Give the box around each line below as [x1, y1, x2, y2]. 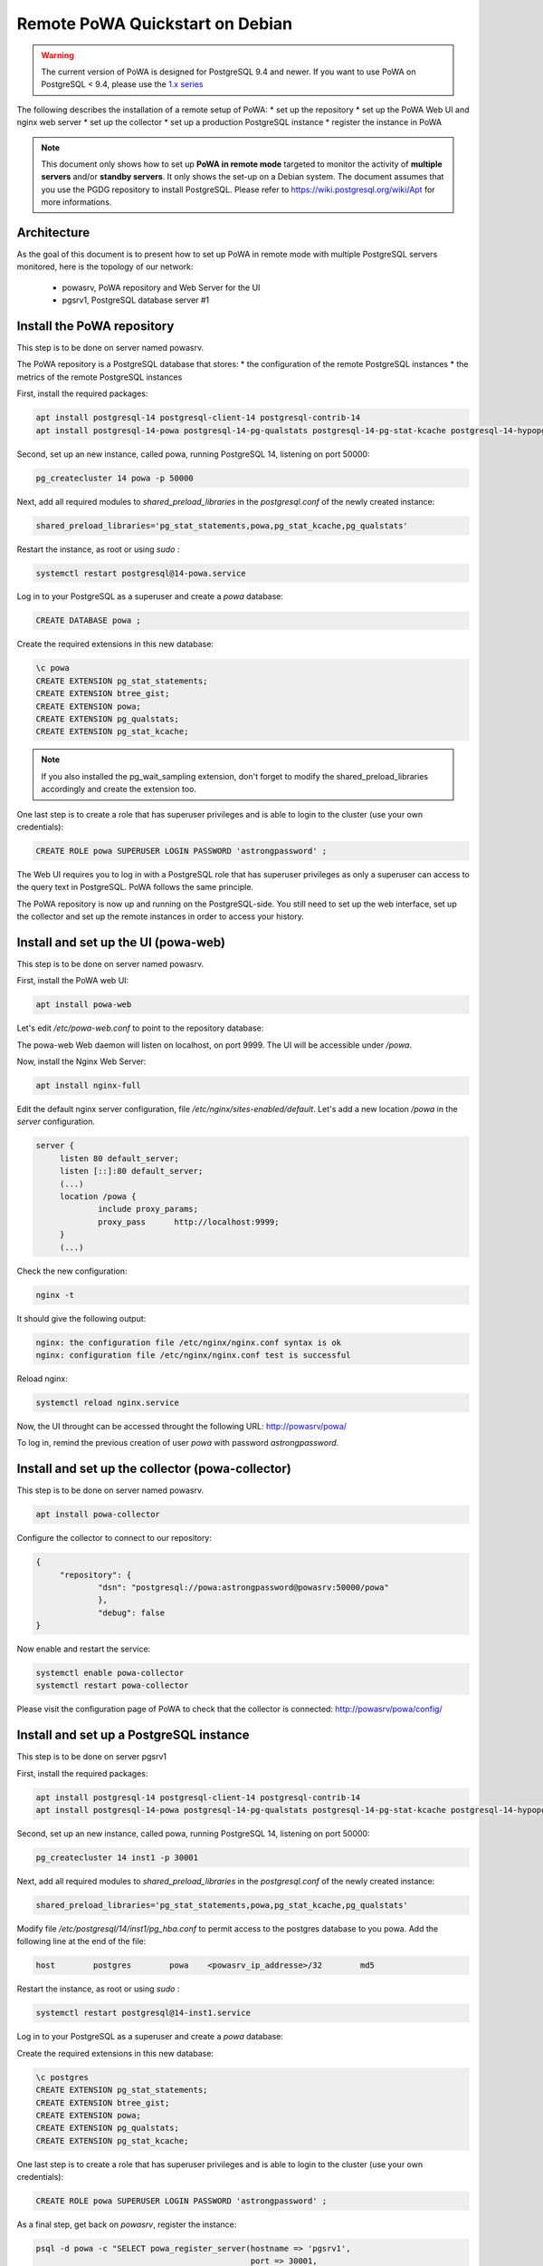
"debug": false [98, 1607, 166, 1618]
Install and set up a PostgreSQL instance [16, 1728, 250, 1743]
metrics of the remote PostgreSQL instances [16, 372, 183, 383]
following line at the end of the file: [16, 1936, 147, 1947]
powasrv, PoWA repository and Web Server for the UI [62, 282, 261, 293]
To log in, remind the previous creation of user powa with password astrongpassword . [16, 1438, 339, 1448]
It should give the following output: [16, 1312, 147, 1323]
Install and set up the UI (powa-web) [16, 934, 226, 950]
